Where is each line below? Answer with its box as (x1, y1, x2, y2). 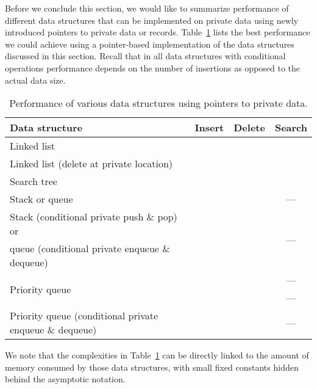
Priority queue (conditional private (10, 308, 158, 323)
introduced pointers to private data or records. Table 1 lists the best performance (5, 26, 310, 38)
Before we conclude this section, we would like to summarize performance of (5, 2, 289, 14)
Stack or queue (10, 192, 73, 206)
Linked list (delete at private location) (10, 156, 173, 171)
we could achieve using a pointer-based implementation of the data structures (5, 37, 294, 50)
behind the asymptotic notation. (5, 373, 126, 385)
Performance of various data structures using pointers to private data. (9, 96, 308, 111)
